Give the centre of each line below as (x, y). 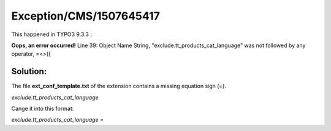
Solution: (29, 71)
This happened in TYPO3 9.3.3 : (51, 34)
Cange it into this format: (43, 109)
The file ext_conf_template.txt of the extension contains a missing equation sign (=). (119, 86)
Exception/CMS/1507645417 (86, 16)
